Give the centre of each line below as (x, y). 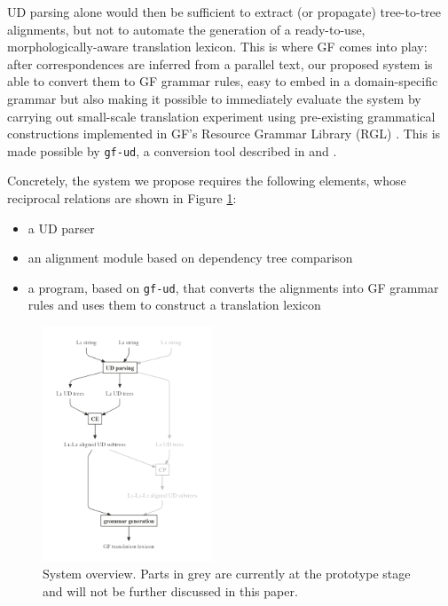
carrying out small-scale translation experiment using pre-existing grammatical (221, 116)
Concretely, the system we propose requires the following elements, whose (207, 181)
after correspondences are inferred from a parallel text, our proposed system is (220, 63)
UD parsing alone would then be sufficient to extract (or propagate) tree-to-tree (224, 12)
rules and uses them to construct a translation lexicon (174, 305)
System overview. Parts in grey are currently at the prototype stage (227, 574)
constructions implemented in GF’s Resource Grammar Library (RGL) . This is (224, 134)
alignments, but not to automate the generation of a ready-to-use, (186, 29)
